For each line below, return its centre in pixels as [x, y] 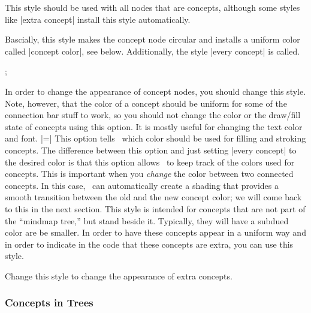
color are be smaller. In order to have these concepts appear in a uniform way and [155, 232]
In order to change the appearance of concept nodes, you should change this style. [155, 91]
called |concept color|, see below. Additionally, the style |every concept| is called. [153, 51]
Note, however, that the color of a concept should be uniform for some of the [146, 103]
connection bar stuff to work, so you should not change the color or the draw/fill [153, 115]
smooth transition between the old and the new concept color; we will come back [153, 197]
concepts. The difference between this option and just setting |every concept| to [151, 150]
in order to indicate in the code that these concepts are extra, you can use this [149, 244]
